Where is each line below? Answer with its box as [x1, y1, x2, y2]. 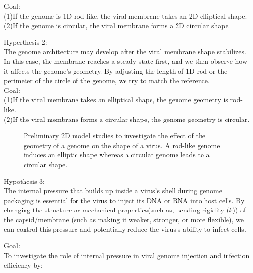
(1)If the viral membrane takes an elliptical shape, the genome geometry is [4, 94, 228, 105]
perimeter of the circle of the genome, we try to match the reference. [4, 75, 210, 86]
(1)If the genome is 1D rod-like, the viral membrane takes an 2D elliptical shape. [4, 10, 247, 21]
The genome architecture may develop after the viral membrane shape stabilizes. [4, 46, 246, 57]
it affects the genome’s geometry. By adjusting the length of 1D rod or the [4, 65, 228, 76]
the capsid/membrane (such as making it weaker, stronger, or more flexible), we [4, 214, 244, 224]
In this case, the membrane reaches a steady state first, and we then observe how [4, 56, 248, 66]
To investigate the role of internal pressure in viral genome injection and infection [4, 250, 250, 260]
